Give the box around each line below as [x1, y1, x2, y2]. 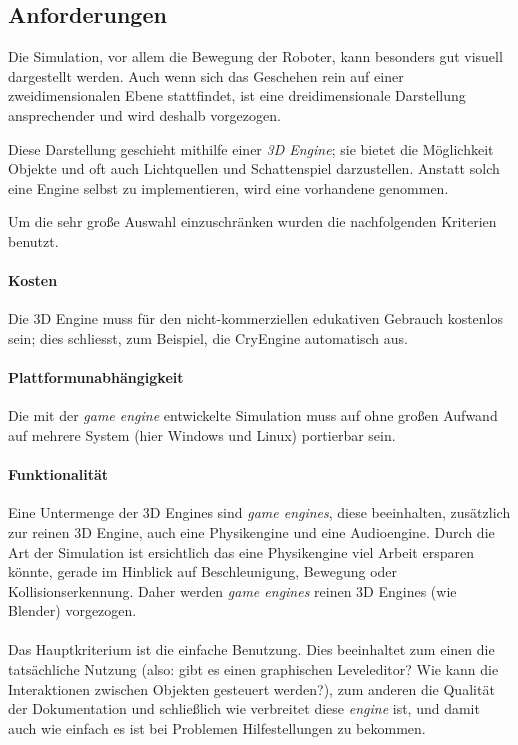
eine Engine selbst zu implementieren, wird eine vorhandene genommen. [8, 177, 449, 198]
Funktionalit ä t [8, 464, 109, 485]
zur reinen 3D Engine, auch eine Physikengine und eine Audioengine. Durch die [8, 521, 495, 542]
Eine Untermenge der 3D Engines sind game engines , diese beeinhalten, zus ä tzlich [8, 502, 511, 523]
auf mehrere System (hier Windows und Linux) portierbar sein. [8, 424, 396, 445]
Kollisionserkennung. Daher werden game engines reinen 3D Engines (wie [8, 580, 457, 601]
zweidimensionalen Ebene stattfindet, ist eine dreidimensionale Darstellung [8, 85, 466, 106]
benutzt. [8, 230, 59, 251]
